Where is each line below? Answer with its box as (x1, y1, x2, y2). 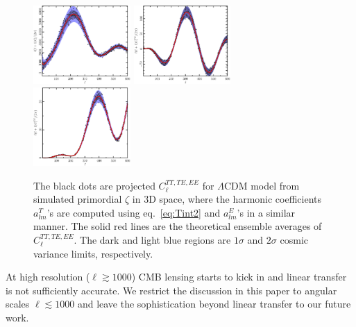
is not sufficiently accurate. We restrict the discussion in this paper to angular (6, 283, 337, 297)
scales (6, 296, 30, 311)
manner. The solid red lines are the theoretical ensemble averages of (33, 219, 322, 233)
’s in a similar (237, 205, 296, 219)
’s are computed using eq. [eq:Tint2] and (46, 205, 221, 219)
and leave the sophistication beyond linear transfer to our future (77, 296, 351, 311)
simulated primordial (33, 192, 122, 206)
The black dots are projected (33, 178, 155, 192)
